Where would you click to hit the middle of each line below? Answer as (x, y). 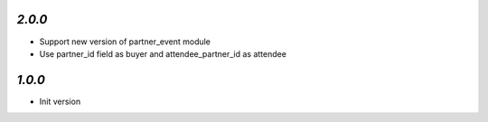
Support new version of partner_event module (125, 42)
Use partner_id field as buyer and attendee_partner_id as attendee (163, 53)
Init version (60, 101)
